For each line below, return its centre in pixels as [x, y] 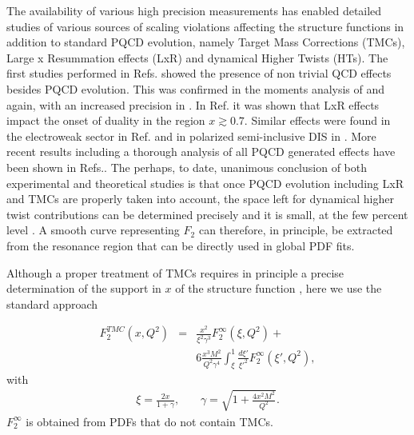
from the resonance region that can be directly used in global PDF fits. [181, 245]
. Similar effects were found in [317, 120]
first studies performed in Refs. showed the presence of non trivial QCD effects [199, 73]
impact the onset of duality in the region [106, 120]
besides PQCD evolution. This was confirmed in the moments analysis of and [196, 88]
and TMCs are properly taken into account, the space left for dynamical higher [200, 199]
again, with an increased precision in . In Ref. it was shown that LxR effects [193, 104]
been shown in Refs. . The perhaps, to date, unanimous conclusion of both [187, 167]
